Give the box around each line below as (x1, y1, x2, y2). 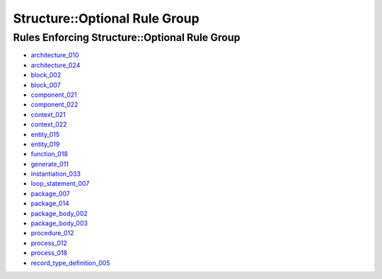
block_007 (30, 81, 62, 89)
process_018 (30, 249, 67, 257)
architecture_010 (30, 51, 79, 59)
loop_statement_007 (30, 179, 90, 188)
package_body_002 (30, 209, 88, 218)
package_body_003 (30, 219, 88, 227)
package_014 (30, 199, 70, 208)
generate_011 (30, 160, 69, 168)
